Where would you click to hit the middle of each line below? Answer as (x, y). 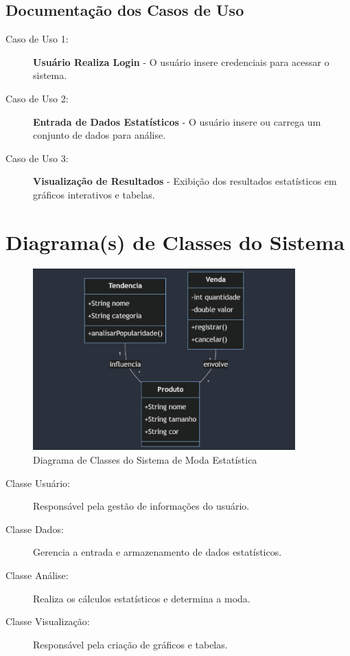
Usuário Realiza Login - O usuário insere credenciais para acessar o (181, 61)
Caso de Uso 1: (37, 39)
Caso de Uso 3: (37, 158)
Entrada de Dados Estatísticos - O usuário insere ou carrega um (177, 121)
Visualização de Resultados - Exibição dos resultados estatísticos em (185, 181)
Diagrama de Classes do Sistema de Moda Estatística (145, 460)
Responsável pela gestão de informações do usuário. (141, 506)
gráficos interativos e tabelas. (94, 194)
